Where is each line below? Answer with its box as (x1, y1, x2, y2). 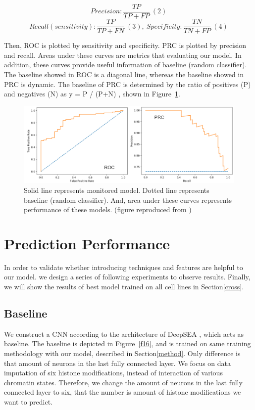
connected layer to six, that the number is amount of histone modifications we (4, 387, 241, 397)
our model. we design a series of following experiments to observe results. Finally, (4, 272, 251, 282)
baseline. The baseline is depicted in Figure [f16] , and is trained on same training (4, 338, 251, 349)
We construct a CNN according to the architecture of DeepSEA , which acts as (4, 328, 244, 339)
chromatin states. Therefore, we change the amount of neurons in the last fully (4, 377, 243, 387)
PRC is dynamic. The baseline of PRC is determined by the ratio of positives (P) (4, 79, 251, 89)
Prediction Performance (4, 233, 170, 253)
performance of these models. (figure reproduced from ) (24, 204, 192, 215)
